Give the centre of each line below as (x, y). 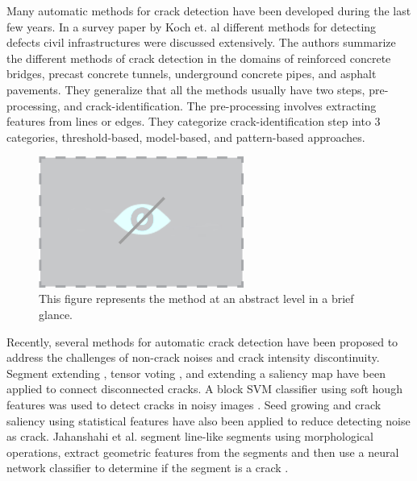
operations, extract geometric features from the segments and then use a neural (203, 452)
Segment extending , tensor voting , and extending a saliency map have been (196, 373)
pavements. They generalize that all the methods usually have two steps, (186, 89)
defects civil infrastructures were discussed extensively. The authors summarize (201, 42)
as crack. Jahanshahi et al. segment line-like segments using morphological (190, 436)
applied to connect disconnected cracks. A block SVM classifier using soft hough (204, 389)
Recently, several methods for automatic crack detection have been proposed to (202, 341)
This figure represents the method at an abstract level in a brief (196, 299)
